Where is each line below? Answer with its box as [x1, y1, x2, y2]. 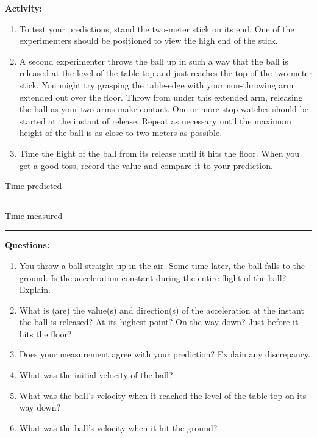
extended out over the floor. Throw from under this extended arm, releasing [19, 90, 303, 103]
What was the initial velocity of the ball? [19, 368, 173, 381]
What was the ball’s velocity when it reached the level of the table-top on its [19, 389, 307, 401]
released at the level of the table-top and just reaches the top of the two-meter [19, 66, 312, 79]
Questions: [5, 239, 50, 251]
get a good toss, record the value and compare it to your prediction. [19, 159, 273, 171]
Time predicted [5, 179, 62, 192]
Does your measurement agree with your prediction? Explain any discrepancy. [19, 348, 311, 361]
